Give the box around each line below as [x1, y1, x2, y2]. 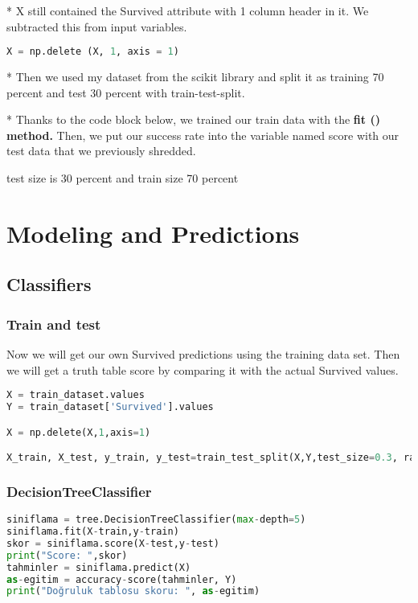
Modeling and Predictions [6, 216, 300, 249]
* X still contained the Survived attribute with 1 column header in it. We [6, 2, 369, 18]
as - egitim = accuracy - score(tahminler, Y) [6, 573, 237, 585]
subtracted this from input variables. [6, 18, 187, 35]
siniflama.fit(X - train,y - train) [6, 526, 179, 538]
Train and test [6, 314, 101, 334]
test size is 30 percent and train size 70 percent [6, 170, 239, 187]
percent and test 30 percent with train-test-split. [6, 84, 245, 100]
